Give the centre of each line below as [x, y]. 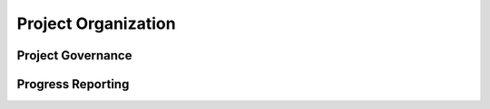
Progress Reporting [73, 84]
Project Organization [96, 23]
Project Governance [74, 55]
